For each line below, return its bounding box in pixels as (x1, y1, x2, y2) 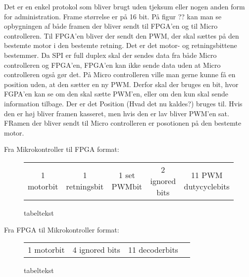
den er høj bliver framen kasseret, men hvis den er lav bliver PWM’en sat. (4, 108, 229, 118)
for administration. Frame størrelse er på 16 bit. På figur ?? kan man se (4, 11, 222, 21)
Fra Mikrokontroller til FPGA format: (4, 144, 119, 154)
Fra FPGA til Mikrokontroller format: (4, 224, 119, 234)
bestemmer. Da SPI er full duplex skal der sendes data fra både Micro (4, 49, 217, 60)
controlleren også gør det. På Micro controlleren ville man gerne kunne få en (4, 69, 236, 80)
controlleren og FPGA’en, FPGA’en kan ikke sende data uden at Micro (4, 59, 221, 70)
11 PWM (191, 169, 223, 181)
